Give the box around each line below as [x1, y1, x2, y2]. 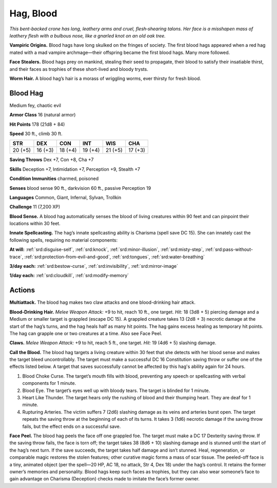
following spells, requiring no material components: [9, 237, 118, 243]
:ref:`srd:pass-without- [205, 246, 253, 252]
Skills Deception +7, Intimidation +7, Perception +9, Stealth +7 [9, 166, 141, 172]
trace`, [9, 253, 24, 260]
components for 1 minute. [22, 380, 76, 386]
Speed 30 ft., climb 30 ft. [9, 130, 63, 136]
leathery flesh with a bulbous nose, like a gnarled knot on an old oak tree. [9, 32, 166, 38]
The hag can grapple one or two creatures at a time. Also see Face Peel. [9, 330, 163, 336]
